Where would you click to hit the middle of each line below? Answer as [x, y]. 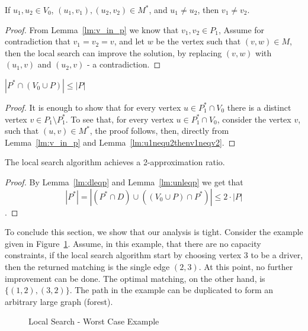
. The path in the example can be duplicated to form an [171, 290]
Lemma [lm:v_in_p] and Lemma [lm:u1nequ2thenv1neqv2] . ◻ [120, 142]
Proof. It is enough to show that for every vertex [93, 107]
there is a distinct [259, 107]
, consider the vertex [254, 119]
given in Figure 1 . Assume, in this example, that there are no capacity [133, 243]
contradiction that [38, 41]
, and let [129, 41]
